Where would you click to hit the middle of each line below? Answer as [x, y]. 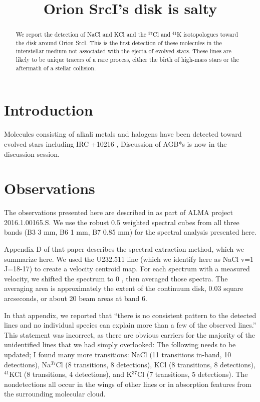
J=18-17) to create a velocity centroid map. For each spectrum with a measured [127, 269]
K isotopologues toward [208, 34]
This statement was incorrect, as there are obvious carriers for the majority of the [129, 334]
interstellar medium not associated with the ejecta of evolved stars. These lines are [123, 51]
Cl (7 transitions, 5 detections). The [193, 374]
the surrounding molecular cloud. [55, 394]
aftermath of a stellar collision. [56, 68]
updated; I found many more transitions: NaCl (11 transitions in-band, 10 [118, 355]
